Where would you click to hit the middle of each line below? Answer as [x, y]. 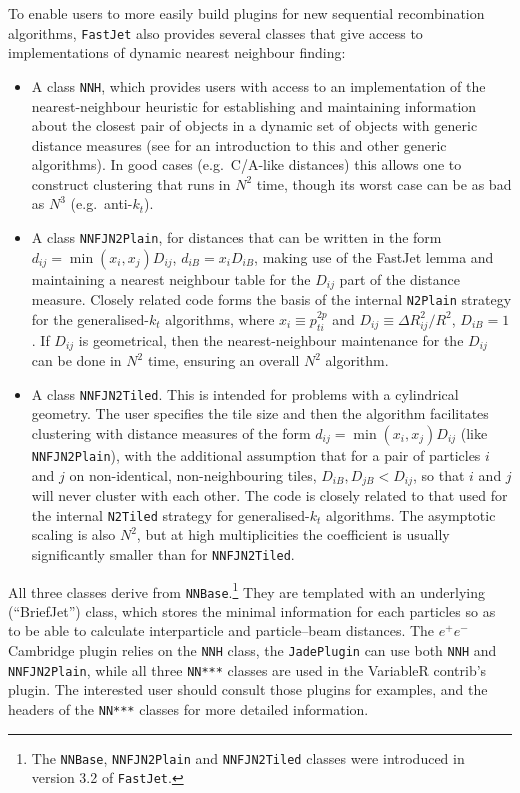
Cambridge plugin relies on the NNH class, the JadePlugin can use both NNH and [252, 650]
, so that [439, 474]
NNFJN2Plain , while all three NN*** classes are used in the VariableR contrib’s [247, 669]
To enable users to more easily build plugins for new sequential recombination [246, 13]
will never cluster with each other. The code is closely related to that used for [269, 495]
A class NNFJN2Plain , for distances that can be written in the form [236, 237]
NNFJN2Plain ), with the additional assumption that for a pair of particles [256, 454]
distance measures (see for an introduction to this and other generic [239, 144]
